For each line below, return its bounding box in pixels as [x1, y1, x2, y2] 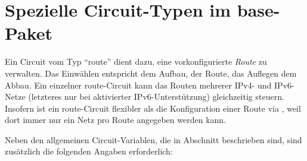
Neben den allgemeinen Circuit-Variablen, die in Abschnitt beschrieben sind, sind [5, 133, 302, 146]
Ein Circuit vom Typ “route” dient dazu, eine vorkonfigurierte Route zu [5, 55, 267, 68]
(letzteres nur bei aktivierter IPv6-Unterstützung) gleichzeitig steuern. [28, 90, 284, 103]
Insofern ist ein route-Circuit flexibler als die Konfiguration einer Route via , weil [5, 102, 301, 114]
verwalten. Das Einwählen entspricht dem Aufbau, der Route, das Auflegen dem [5, 67, 297, 79]
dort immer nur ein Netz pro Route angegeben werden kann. [5, 113, 226, 126]
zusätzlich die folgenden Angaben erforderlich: [5, 145, 173, 157]
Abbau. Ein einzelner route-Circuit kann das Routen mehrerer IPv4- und [5, 78, 272, 91]
